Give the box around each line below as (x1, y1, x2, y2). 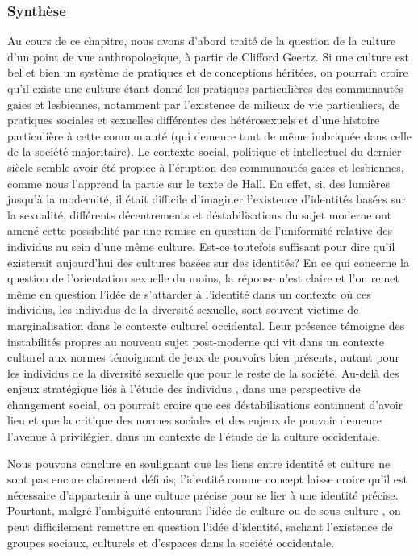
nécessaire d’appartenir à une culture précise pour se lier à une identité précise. (7, 486, 399, 503)
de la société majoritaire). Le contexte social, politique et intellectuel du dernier (7, 143, 402, 160)
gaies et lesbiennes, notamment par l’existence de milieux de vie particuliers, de (7, 95, 400, 112)
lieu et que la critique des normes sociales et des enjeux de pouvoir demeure (7, 412, 382, 428)
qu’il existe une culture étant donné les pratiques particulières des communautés (7, 80, 403, 96)
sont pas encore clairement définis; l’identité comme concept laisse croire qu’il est (7, 470, 408, 487)
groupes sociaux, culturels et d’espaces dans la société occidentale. (7, 533, 335, 550)
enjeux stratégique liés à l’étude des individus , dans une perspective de (7, 380, 361, 397)
